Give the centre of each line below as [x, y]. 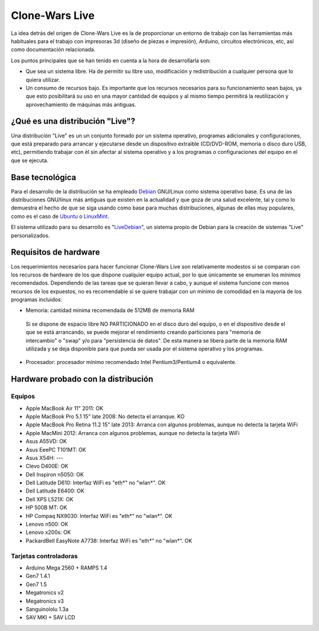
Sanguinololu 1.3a [47, 609]
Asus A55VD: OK [46, 442]
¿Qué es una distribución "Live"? [73, 121]
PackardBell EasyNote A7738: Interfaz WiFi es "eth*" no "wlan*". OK [109, 540]
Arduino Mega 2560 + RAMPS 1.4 [66, 568]
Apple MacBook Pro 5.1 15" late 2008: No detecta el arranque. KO [105, 416]
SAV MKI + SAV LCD [51, 617]
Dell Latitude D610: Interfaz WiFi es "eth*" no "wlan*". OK [95, 483]
